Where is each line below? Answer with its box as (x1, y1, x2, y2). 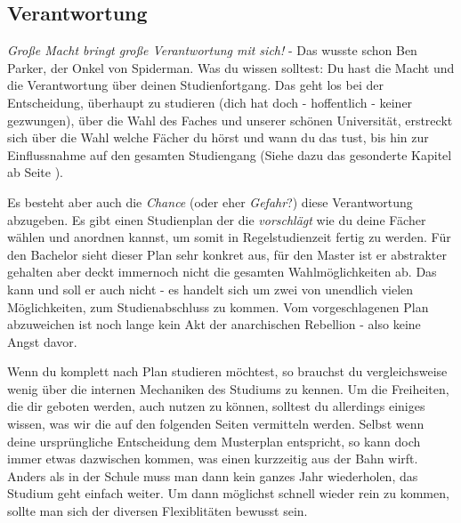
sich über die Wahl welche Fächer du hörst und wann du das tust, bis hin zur (7, 128, 429, 147)
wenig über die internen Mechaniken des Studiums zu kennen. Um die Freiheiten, (7, 379, 449, 398)
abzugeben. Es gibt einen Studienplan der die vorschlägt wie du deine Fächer (7, 210, 426, 229)
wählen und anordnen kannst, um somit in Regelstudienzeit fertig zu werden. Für (7, 228, 451, 246)
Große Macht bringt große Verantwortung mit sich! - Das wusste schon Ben (7, 41, 417, 60)
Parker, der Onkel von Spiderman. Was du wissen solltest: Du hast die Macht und (7, 58, 455, 76)
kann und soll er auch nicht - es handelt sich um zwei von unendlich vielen (7, 279, 414, 298)
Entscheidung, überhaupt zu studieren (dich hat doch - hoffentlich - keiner (7, 93, 413, 111)
